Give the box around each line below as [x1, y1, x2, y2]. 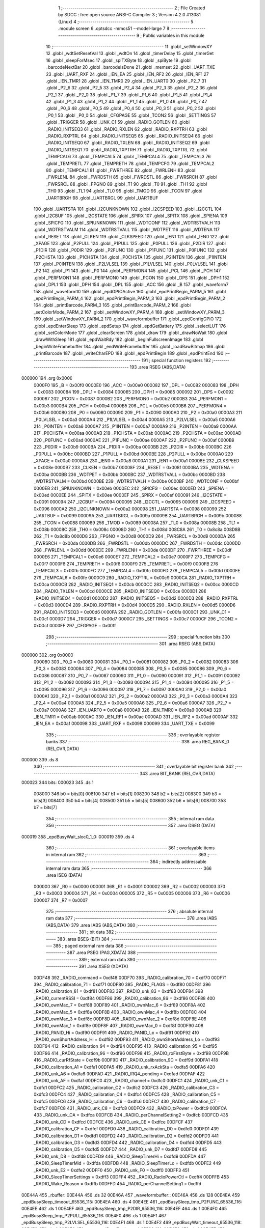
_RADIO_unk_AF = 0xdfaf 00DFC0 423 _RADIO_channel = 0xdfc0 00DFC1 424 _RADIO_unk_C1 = [33, 1078, 229, 1084]
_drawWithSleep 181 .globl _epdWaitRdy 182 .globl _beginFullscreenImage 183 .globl [33, 336, 203, 342]
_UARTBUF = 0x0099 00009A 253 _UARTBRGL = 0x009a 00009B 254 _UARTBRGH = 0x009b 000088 [33, 513, 242, 519]
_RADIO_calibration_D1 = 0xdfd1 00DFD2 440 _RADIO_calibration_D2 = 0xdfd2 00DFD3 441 [33, 1133, 219, 1139]
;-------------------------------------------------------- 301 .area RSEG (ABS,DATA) [46, 641, 215, 647]
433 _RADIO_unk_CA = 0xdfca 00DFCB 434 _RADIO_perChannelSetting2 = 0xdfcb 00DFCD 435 [33, 1112, 228, 1118]
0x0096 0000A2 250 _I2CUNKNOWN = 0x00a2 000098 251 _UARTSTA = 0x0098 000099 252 [33, 506, 227, 512]
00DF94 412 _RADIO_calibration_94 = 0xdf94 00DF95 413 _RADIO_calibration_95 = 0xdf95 [33, 1043, 217, 1049]
